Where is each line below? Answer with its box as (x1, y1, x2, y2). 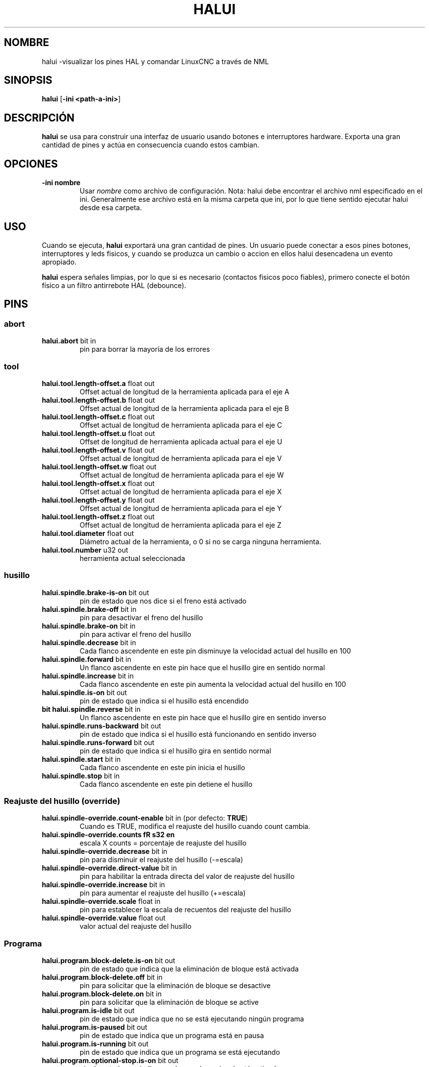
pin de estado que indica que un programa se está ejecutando (79, 1048, 280, 1057)
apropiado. (42, 257, 77, 266)
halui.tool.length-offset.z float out (42, 512, 155, 521)
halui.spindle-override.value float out (42, 914, 166, 922)
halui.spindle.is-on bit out (42, 688, 127, 697)
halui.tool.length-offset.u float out (42, 429, 155, 437)
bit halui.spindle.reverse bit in (42, 704, 141, 713)
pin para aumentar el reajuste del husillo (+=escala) (79, 889, 246, 897)
